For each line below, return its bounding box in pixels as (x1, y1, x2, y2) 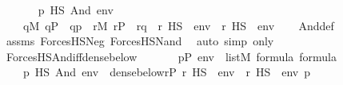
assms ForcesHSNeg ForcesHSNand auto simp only (6, 33, 274, 49)
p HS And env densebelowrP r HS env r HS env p (22, 64, 311, 80)
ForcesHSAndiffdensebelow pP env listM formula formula (6, 48, 337, 64)
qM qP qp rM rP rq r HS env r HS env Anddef (22, 17, 334, 33)
